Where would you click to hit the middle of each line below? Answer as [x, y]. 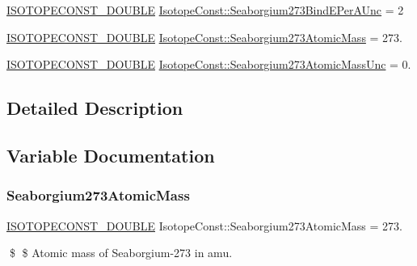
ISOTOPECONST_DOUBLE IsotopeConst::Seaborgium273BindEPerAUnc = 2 [205, 10]
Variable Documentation [111, 155]
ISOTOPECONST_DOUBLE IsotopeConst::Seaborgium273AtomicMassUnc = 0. [209, 64]
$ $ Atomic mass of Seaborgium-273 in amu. [121, 253]
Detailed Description [95, 108]
